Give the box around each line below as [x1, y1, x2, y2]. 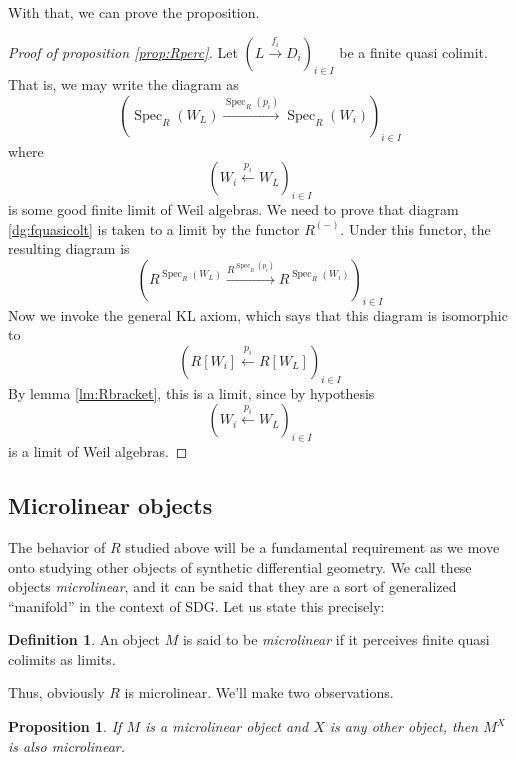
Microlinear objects [8, 490, 213, 521]
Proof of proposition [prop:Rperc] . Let [8, 41, 238, 62]
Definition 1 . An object [8, 629, 161, 650]
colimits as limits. [8, 648, 116, 669]
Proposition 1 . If [8, 716, 122, 737]
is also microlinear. [8, 735, 126, 756]
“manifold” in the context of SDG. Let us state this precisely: [8, 595, 385, 616]
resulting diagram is [8, 238, 130, 259]
